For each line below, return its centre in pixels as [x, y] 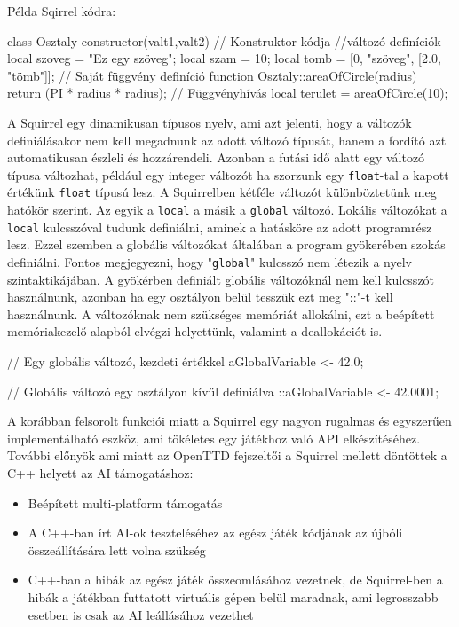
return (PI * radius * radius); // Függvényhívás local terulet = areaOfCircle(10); [228, 93]
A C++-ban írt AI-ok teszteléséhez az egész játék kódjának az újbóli [215, 533]
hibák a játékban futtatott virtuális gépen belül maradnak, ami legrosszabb [233, 596]
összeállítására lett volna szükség [117, 549]
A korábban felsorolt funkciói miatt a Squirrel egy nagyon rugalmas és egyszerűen [229, 421]
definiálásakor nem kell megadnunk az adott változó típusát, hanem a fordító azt [227, 140]
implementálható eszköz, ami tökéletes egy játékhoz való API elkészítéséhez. [214, 438]
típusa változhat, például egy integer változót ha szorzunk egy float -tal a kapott [228, 174]
